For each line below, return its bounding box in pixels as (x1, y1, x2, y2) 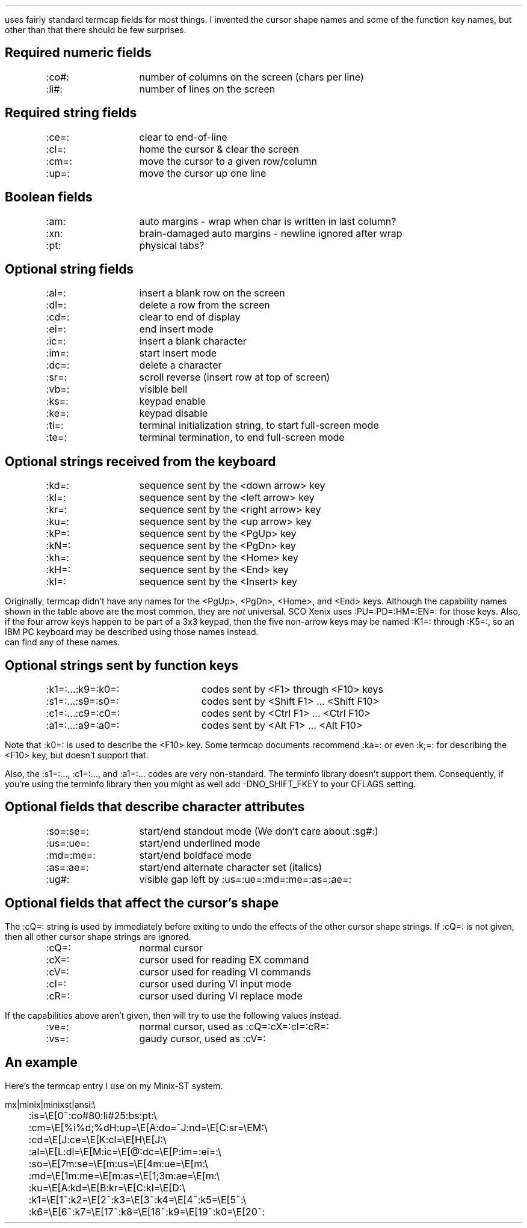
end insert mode (139, 323, 214, 336)
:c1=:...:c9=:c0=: (46, 707, 120, 720)
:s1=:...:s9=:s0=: (46, 695, 119, 708)
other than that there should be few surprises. (5, 25, 186, 35)
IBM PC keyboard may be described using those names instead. (5, 627, 259, 637)
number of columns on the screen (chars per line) (139, 70, 364, 83)
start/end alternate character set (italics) (139, 861, 322, 873)
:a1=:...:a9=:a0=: (46, 719, 120, 732)
